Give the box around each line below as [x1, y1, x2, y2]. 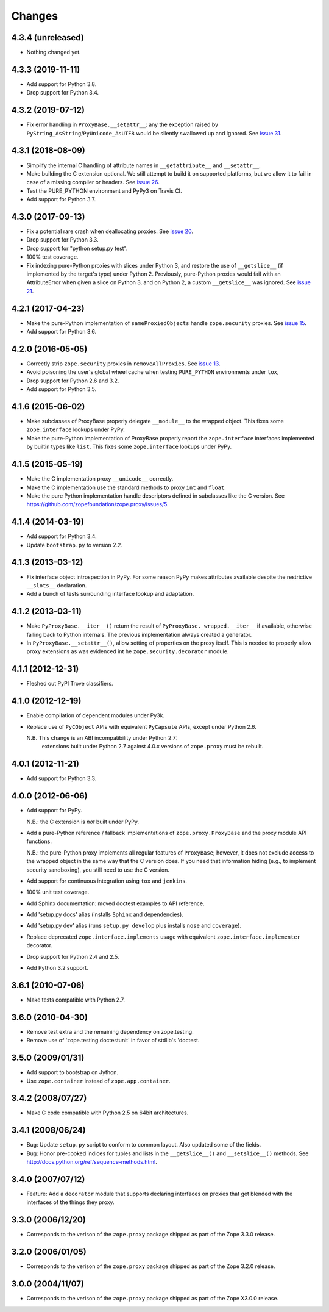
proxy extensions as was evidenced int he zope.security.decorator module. [26, 648, 229, 655]
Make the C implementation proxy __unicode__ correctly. [26, 475, 174, 482]
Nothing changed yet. [26, 49, 82, 56]
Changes [11, 9, 58, 23]
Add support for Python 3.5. [26, 385, 97, 393]
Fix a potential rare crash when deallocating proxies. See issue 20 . [26, 228, 193, 235]
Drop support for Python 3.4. [26, 89, 99, 96]
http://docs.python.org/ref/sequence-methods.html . [26, 1158, 158, 1166]
